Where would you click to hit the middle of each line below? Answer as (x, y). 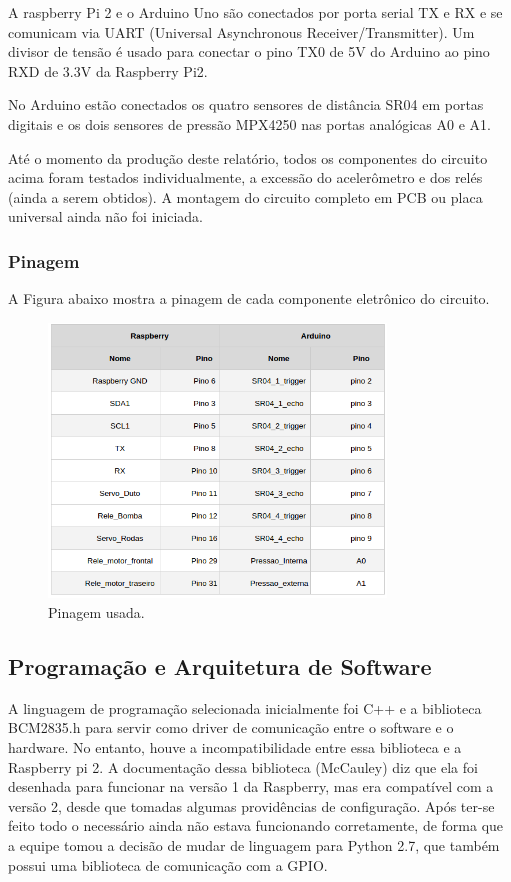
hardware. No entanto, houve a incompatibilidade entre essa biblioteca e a (235, 746)
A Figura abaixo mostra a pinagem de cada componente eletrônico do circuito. (249, 298)
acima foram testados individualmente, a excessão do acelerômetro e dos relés (245, 177)
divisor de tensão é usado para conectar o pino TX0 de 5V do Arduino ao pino (249, 51)
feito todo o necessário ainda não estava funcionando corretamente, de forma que (256, 825)
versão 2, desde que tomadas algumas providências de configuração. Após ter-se (251, 805)
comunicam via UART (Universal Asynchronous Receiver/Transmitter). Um (241, 31)
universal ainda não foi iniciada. (105, 216)
